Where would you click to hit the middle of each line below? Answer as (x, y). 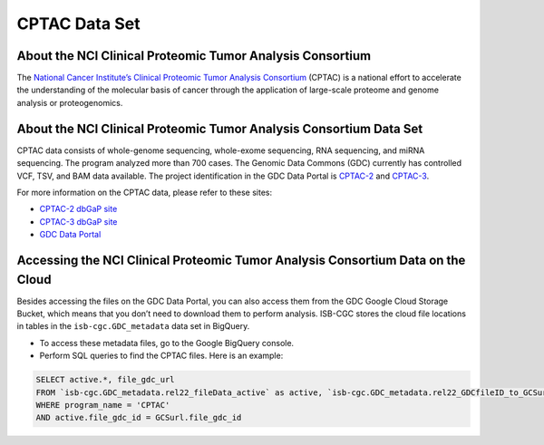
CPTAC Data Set (78, 24)
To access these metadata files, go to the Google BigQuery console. (167, 343)
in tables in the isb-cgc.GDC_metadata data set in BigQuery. (133, 326)
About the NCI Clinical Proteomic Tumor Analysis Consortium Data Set (220, 128)
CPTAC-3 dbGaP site (78, 221)
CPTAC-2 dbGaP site (78, 209)
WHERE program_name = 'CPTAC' (103, 405)
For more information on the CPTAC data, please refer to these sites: (145, 192)
